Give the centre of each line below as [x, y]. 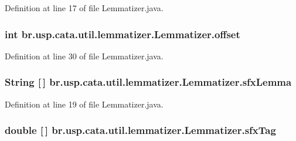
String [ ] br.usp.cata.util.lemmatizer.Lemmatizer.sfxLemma [148, 82]
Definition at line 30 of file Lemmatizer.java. [84, 56]
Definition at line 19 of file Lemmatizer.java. [84, 104]
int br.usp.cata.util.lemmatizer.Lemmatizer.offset [123, 34]
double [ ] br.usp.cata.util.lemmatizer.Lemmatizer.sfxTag [140, 130]
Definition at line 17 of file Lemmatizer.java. [84, 8]
